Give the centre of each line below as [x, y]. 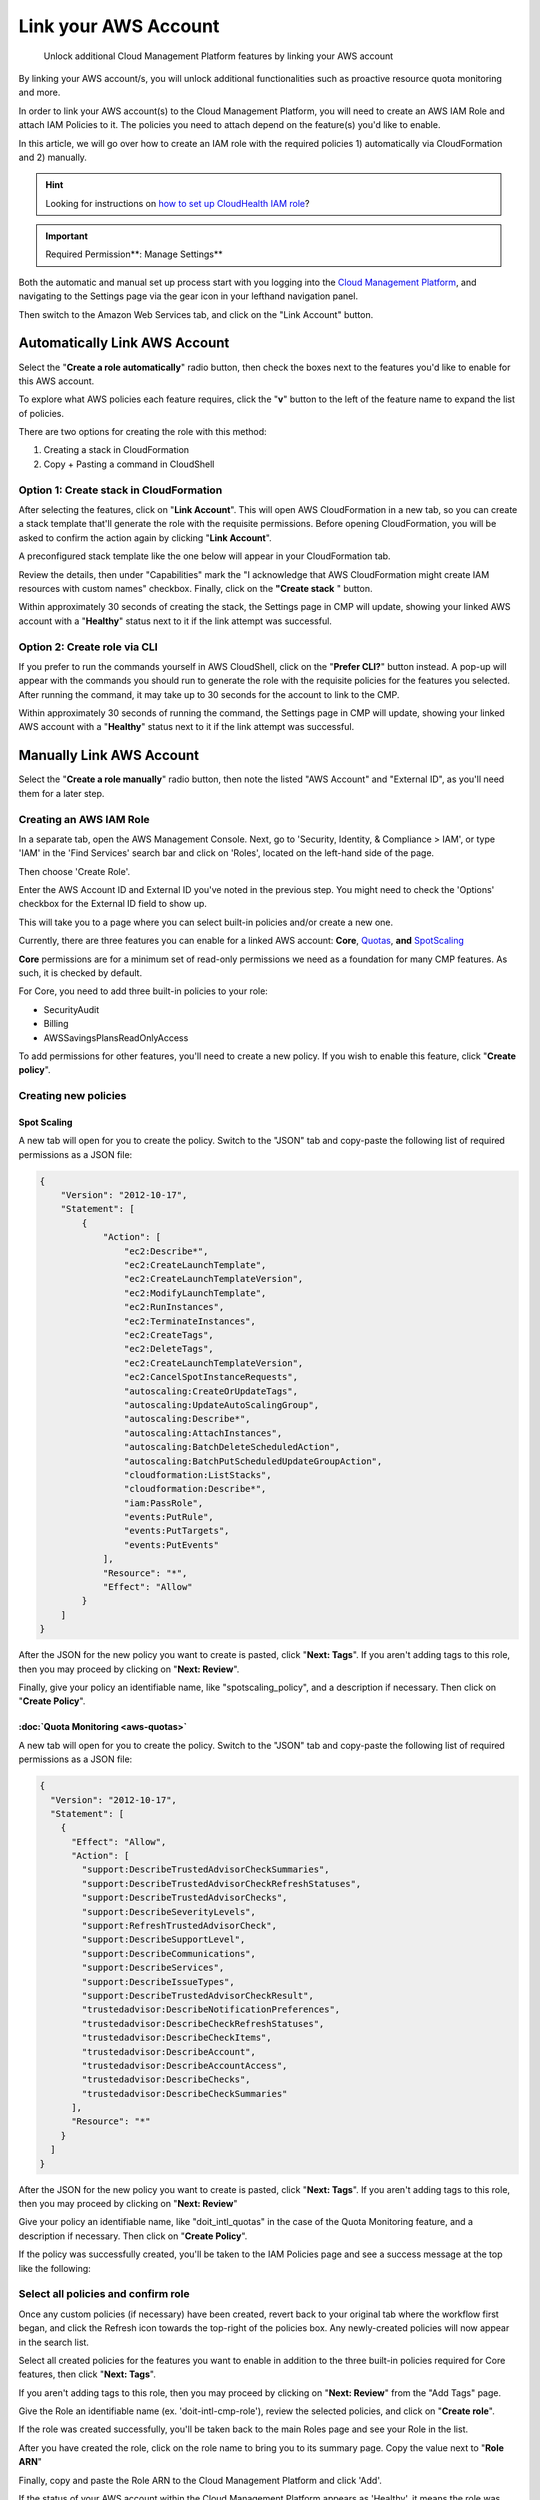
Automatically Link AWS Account [124, 343]
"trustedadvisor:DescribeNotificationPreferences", [211, 2009]
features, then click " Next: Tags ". [87, 2374]
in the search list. [54, 2342]
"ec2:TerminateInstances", [190, 1321]
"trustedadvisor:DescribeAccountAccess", [184, 2065]
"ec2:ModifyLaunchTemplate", [195, 1293]
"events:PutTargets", [176, 1531]
